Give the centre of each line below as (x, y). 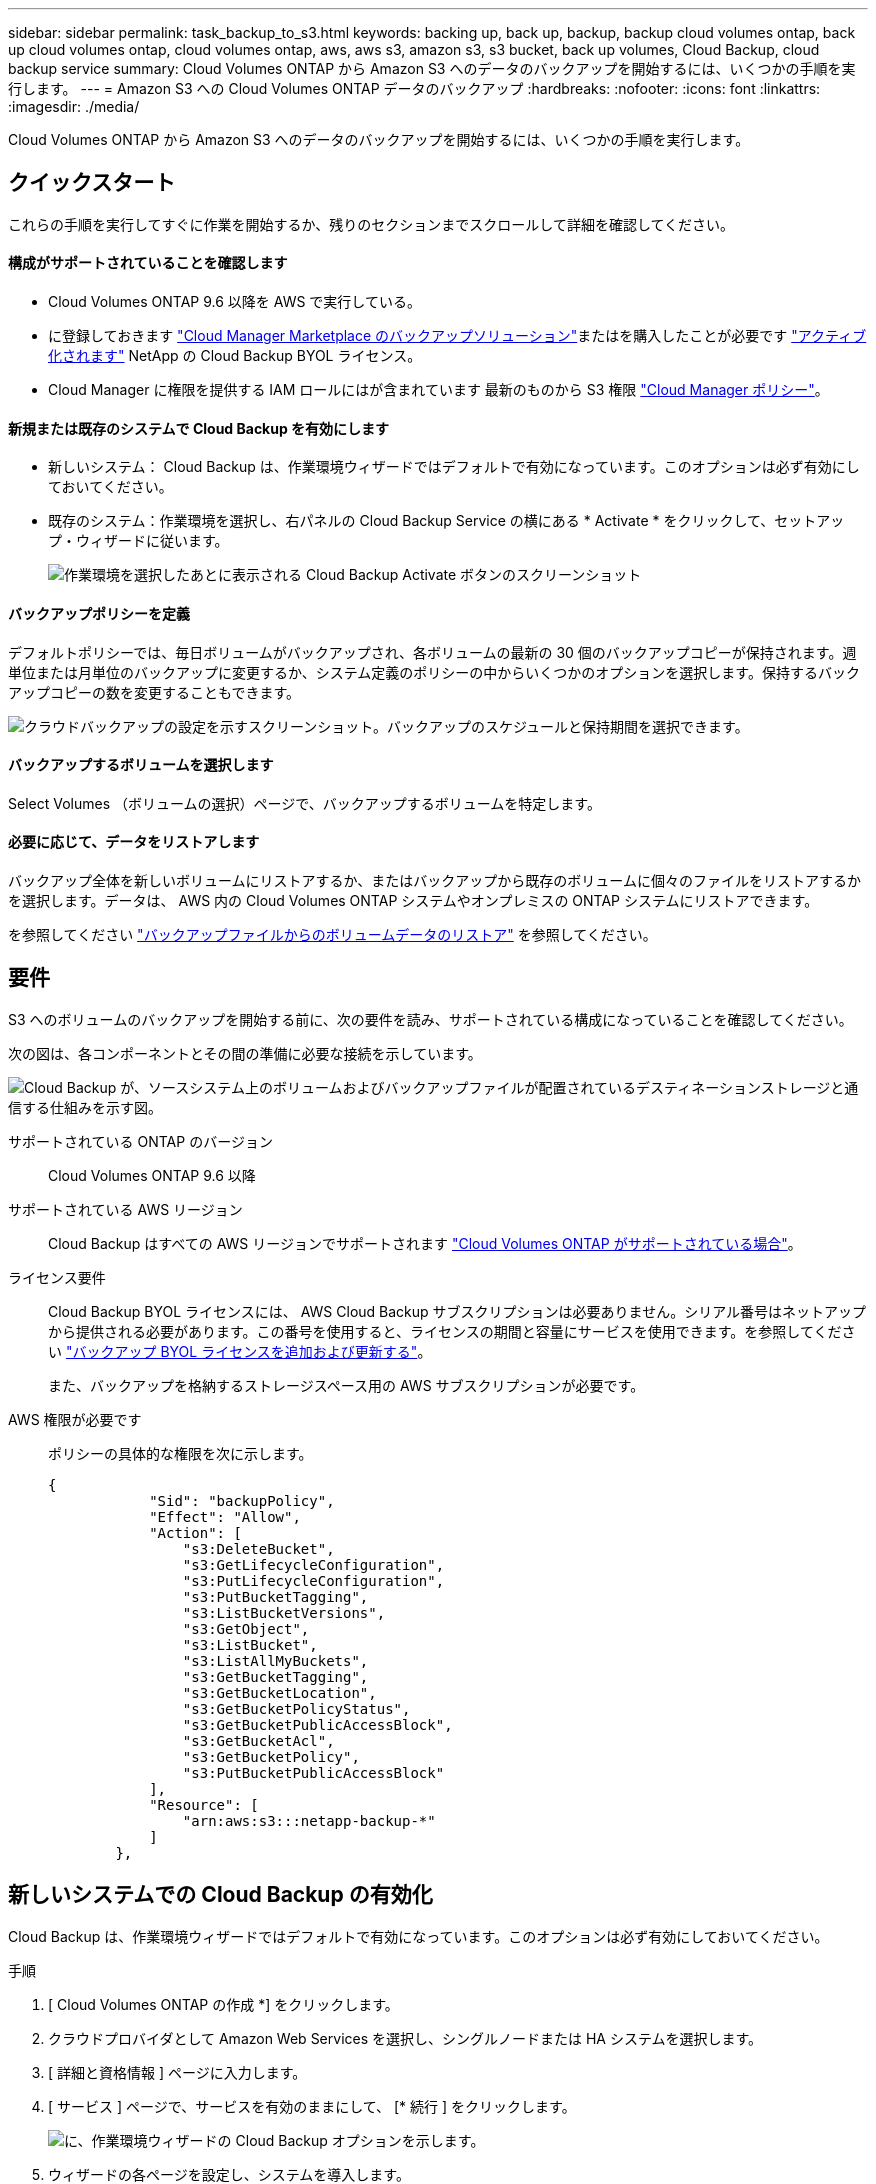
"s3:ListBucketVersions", (284, 1612)
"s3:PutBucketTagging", (275, 1596)
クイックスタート (92, 183)
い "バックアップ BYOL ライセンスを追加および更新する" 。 (240, 1351)
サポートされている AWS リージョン (125, 1209)
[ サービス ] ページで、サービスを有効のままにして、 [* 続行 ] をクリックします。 (312, 2106)
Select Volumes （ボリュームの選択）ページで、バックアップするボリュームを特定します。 (304, 803)
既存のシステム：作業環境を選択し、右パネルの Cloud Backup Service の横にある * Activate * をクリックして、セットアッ (446, 521)
